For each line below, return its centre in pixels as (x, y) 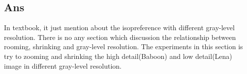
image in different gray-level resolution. (63, 65)
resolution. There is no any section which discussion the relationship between (120, 37)
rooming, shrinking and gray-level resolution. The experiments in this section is (123, 46)
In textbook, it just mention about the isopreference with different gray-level (119, 28)
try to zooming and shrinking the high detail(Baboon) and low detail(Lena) (118, 56)
